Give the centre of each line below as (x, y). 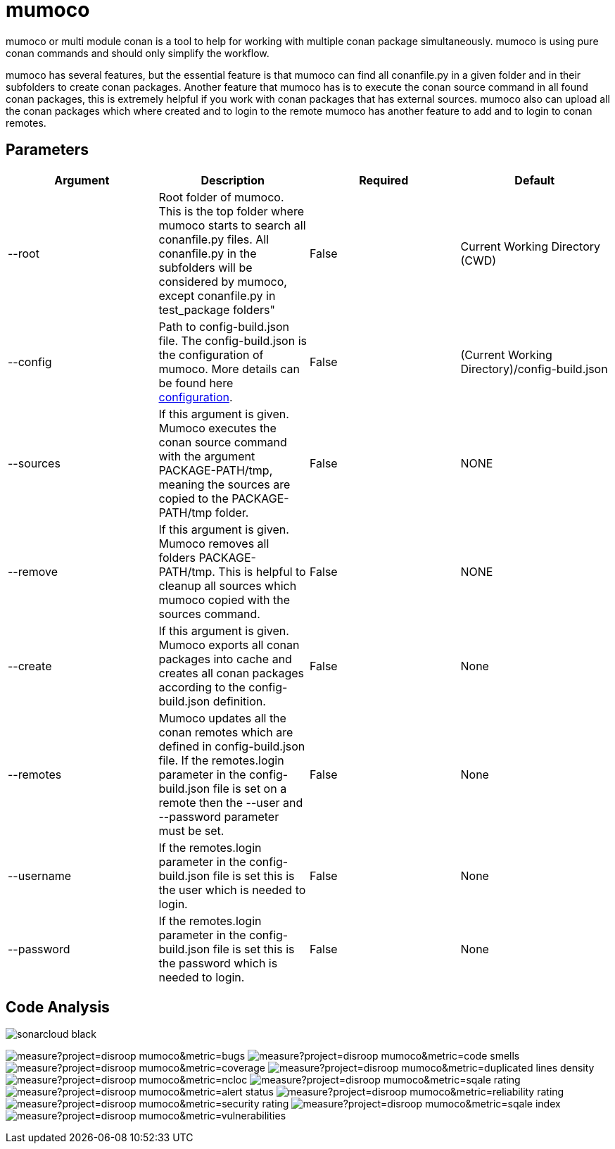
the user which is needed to (232, 890)
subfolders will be (205, 267)
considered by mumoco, (223, 281)
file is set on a (250, 788)
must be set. (191, 830)
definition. (239, 701)
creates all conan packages (232, 673)
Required (384, 180)
